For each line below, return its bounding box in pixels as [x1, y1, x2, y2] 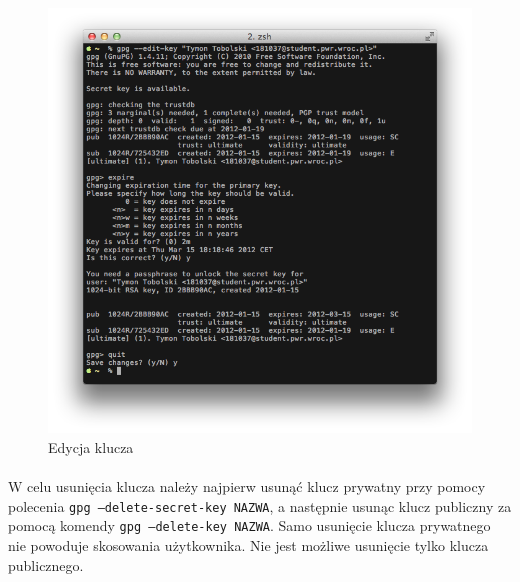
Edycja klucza [48, 436, 134, 457]
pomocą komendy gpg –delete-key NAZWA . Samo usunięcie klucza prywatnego [8, 515, 491, 536]
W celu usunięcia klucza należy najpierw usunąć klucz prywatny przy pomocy [8, 476, 486, 497]
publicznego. [8, 554, 84, 575]
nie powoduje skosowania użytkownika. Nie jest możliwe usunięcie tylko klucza [8, 534, 489, 555]
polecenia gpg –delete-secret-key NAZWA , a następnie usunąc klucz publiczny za [8, 495, 512, 516]
